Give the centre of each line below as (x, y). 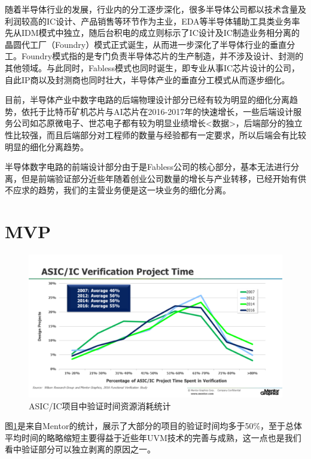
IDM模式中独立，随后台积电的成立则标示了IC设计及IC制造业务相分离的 (160, 33)
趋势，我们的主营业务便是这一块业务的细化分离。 (134, 190)
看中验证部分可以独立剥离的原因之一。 (80, 449)
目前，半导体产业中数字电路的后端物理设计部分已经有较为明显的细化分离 (147, 100)
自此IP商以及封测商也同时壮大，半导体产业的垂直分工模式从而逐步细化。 (147, 79)
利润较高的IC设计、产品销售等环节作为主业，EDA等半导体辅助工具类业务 (148, 21)
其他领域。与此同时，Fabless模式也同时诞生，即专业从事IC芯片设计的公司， (153, 67)
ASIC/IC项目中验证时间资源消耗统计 (100, 405)
